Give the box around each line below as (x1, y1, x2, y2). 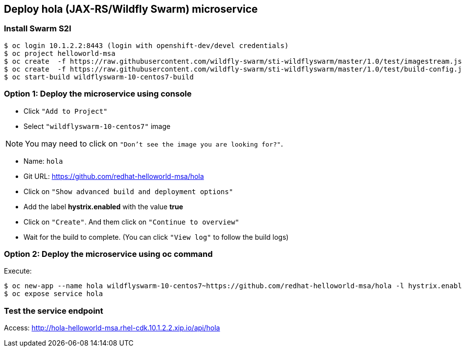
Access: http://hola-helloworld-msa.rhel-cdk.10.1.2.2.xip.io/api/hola (4, 324, 220, 332)
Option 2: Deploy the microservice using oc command (4, 249, 213, 259)
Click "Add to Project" (23, 106, 108, 115)
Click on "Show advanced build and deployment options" (23, 187, 233, 196)
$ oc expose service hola (4, 290, 103, 298)
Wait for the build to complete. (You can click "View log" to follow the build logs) (23, 232, 289, 241)
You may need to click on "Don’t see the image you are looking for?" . (25, 138, 283, 149)
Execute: (4, 267, 32, 276)
